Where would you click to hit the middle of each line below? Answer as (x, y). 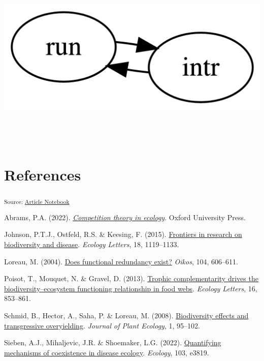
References (43, 174)
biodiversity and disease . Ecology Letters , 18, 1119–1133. (92, 244)
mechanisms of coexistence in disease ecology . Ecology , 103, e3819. (107, 352)
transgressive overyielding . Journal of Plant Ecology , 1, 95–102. (102, 325)
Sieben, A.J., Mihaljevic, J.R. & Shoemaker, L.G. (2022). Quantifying (113, 342)
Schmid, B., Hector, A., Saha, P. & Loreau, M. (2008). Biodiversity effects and (126, 315)
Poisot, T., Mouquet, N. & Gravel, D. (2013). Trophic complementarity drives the (131, 278)
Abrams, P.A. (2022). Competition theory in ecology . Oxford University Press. (125, 217)
